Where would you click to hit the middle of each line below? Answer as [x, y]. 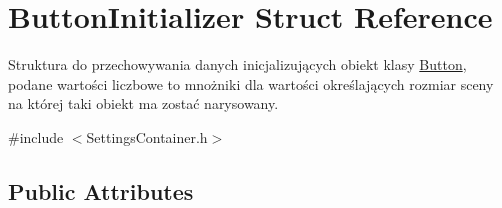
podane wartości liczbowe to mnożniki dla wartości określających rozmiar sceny [251, 83]
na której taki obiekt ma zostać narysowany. [143, 103]
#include [36, 136]
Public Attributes [101, 190]
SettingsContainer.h [147, 136]
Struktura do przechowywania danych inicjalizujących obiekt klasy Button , [237, 64]
